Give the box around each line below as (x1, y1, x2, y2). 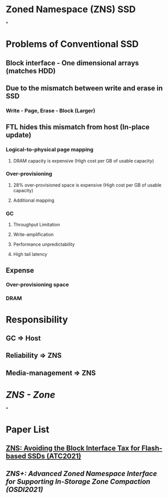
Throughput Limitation (13, 222, 60, 228)
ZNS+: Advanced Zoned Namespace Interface (6, 469, 157, 478)
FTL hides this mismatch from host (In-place (6, 123, 150, 132)
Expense (6, 266, 35, 275)
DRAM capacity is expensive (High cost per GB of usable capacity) (13, 158, 154, 164)
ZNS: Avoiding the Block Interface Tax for (6, 444, 140, 453)
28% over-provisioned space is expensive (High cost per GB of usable (13, 182, 162, 188)
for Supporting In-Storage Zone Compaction (6, 477, 151, 486)
